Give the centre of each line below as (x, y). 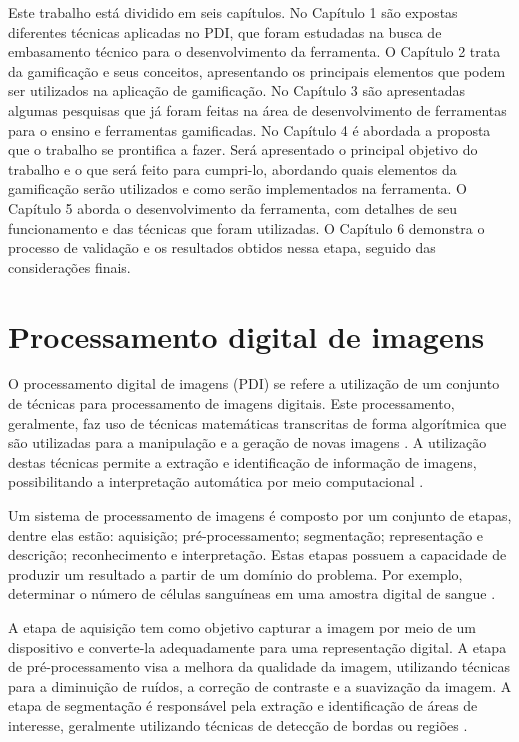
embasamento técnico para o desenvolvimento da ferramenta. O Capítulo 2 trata (254, 51)
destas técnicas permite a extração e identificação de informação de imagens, (242, 461)
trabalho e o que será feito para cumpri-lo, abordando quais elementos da (232, 168)
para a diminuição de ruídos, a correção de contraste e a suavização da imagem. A (260, 685)
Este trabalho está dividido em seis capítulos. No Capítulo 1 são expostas (233, 12)
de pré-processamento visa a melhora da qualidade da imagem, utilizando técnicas (259, 666)
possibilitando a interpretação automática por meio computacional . (216, 481)
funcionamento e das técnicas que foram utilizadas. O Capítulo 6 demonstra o (246, 227)
